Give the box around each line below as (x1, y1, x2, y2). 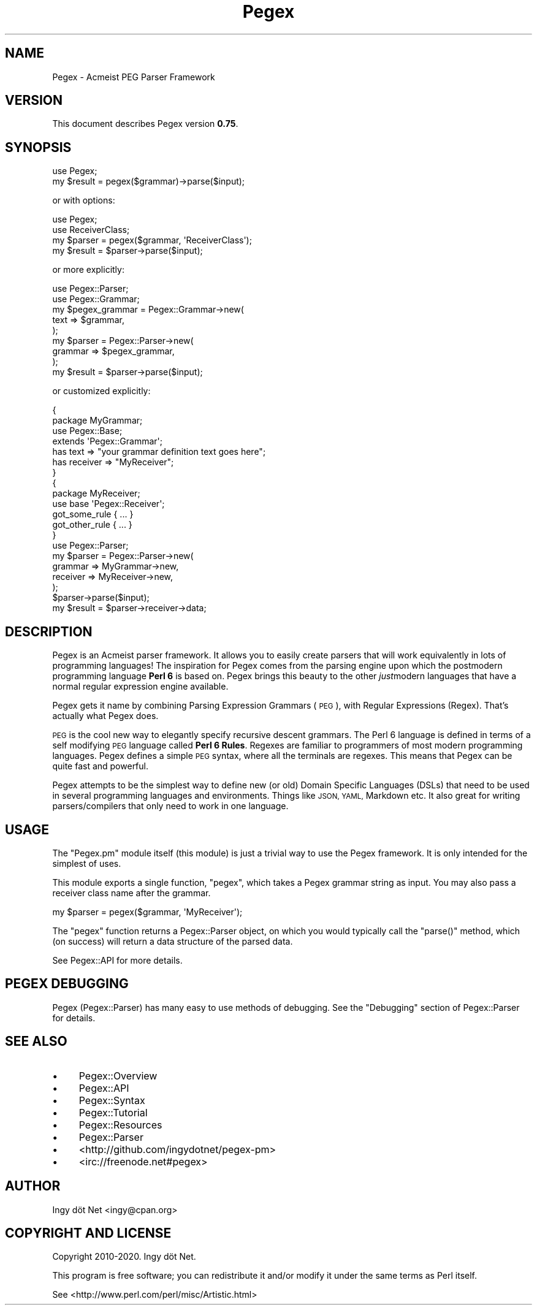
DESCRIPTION (5, 623, 93, 639)
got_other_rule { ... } (52, 519, 132, 530)
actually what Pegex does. (52, 710, 159, 722)
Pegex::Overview (78, 1069, 158, 1082)
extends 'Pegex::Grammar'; (52, 436, 162, 447)
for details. (52, 1012, 96, 1023)
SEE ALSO (5, 1034, 67, 1049)
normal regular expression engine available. (52, 681, 229, 692)
